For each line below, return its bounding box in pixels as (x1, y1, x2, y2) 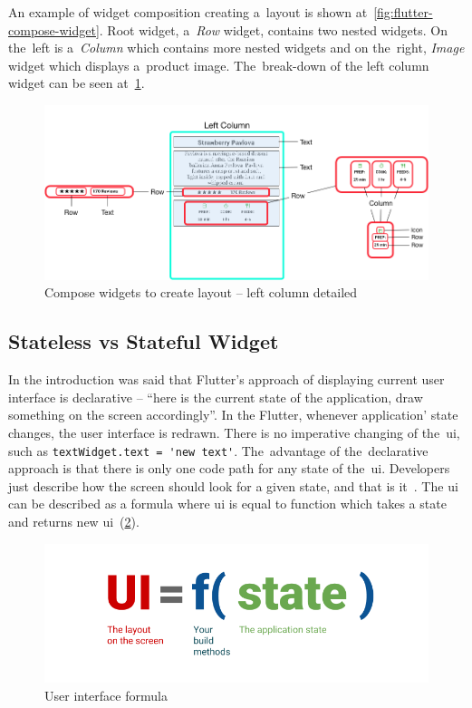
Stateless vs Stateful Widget (8, 327, 279, 355)
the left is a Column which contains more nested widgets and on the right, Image (8, 38, 465, 57)
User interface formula (44, 685, 168, 704)
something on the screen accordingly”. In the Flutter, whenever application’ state (8, 405, 458, 424)
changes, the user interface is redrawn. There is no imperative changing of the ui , (8, 422, 460, 441)
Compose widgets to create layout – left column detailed (44, 283, 358, 302)
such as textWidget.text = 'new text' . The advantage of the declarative (8, 441, 429, 460)
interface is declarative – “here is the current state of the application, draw (8, 387, 423, 406)
